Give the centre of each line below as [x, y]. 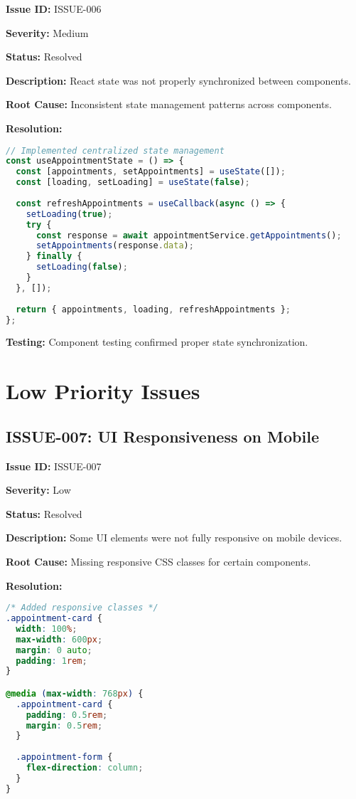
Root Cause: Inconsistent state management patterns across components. [169, 104]
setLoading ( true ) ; [69, 214]
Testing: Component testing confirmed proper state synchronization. [157, 342]
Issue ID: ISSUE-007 [54, 466]
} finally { [54, 256]
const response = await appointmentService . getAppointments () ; [189, 235]
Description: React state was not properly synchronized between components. [178, 80]
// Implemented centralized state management [115, 150]
